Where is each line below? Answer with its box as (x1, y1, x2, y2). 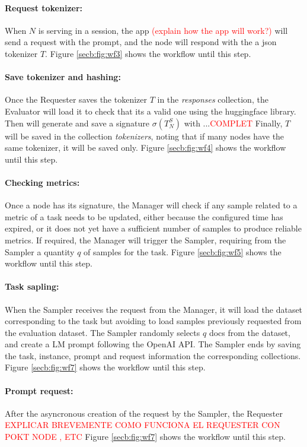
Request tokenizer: (5, 1, 83, 14)
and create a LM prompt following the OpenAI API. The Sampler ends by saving (5, 338, 301, 350)
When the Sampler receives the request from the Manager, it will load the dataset (5, 303, 303, 315)
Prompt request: (5, 384, 73, 397)
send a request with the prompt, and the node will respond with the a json (5, 36, 277, 48)
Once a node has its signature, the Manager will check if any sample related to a (5, 199, 298, 211)
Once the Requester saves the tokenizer (5, 93, 148, 106)
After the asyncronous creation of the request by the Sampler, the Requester (5, 407, 283, 419)
